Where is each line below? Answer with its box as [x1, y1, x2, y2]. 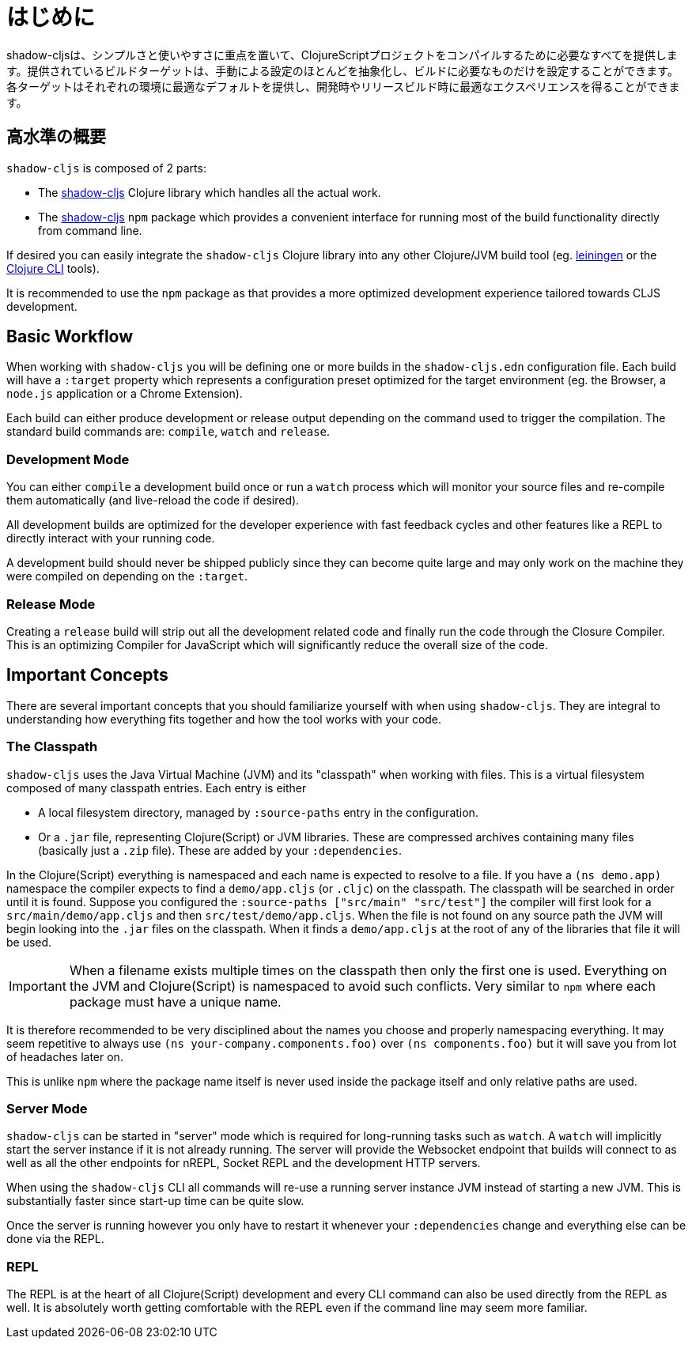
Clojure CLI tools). [6, 261, 100, 275]
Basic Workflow [6, 327, 134, 347]
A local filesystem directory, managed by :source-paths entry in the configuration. [38, 805, 478, 819]
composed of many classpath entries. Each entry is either [6, 780, 307, 795]
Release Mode [6, 595, 96, 612]
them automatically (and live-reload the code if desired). [6, 493, 300, 508]
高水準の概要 [6, 127, 106, 147]
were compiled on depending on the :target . [6, 569, 248, 584]
